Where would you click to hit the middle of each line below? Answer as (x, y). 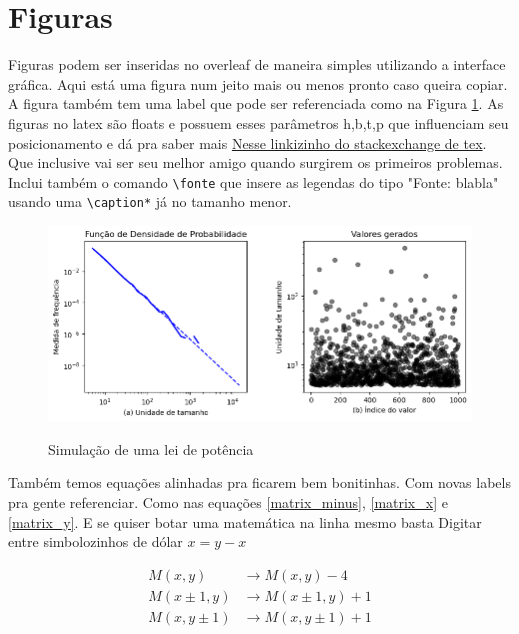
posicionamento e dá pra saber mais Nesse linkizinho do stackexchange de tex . (247, 142)
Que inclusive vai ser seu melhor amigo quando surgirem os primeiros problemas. (255, 162)
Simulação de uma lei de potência (151, 448)
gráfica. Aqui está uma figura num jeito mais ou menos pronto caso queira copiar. (258, 83)
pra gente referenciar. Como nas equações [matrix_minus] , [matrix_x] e (228, 502)
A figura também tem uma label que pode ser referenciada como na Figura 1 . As (256, 103)
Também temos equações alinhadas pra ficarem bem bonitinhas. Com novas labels (259, 482)
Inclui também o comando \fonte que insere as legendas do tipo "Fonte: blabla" (253, 181)
